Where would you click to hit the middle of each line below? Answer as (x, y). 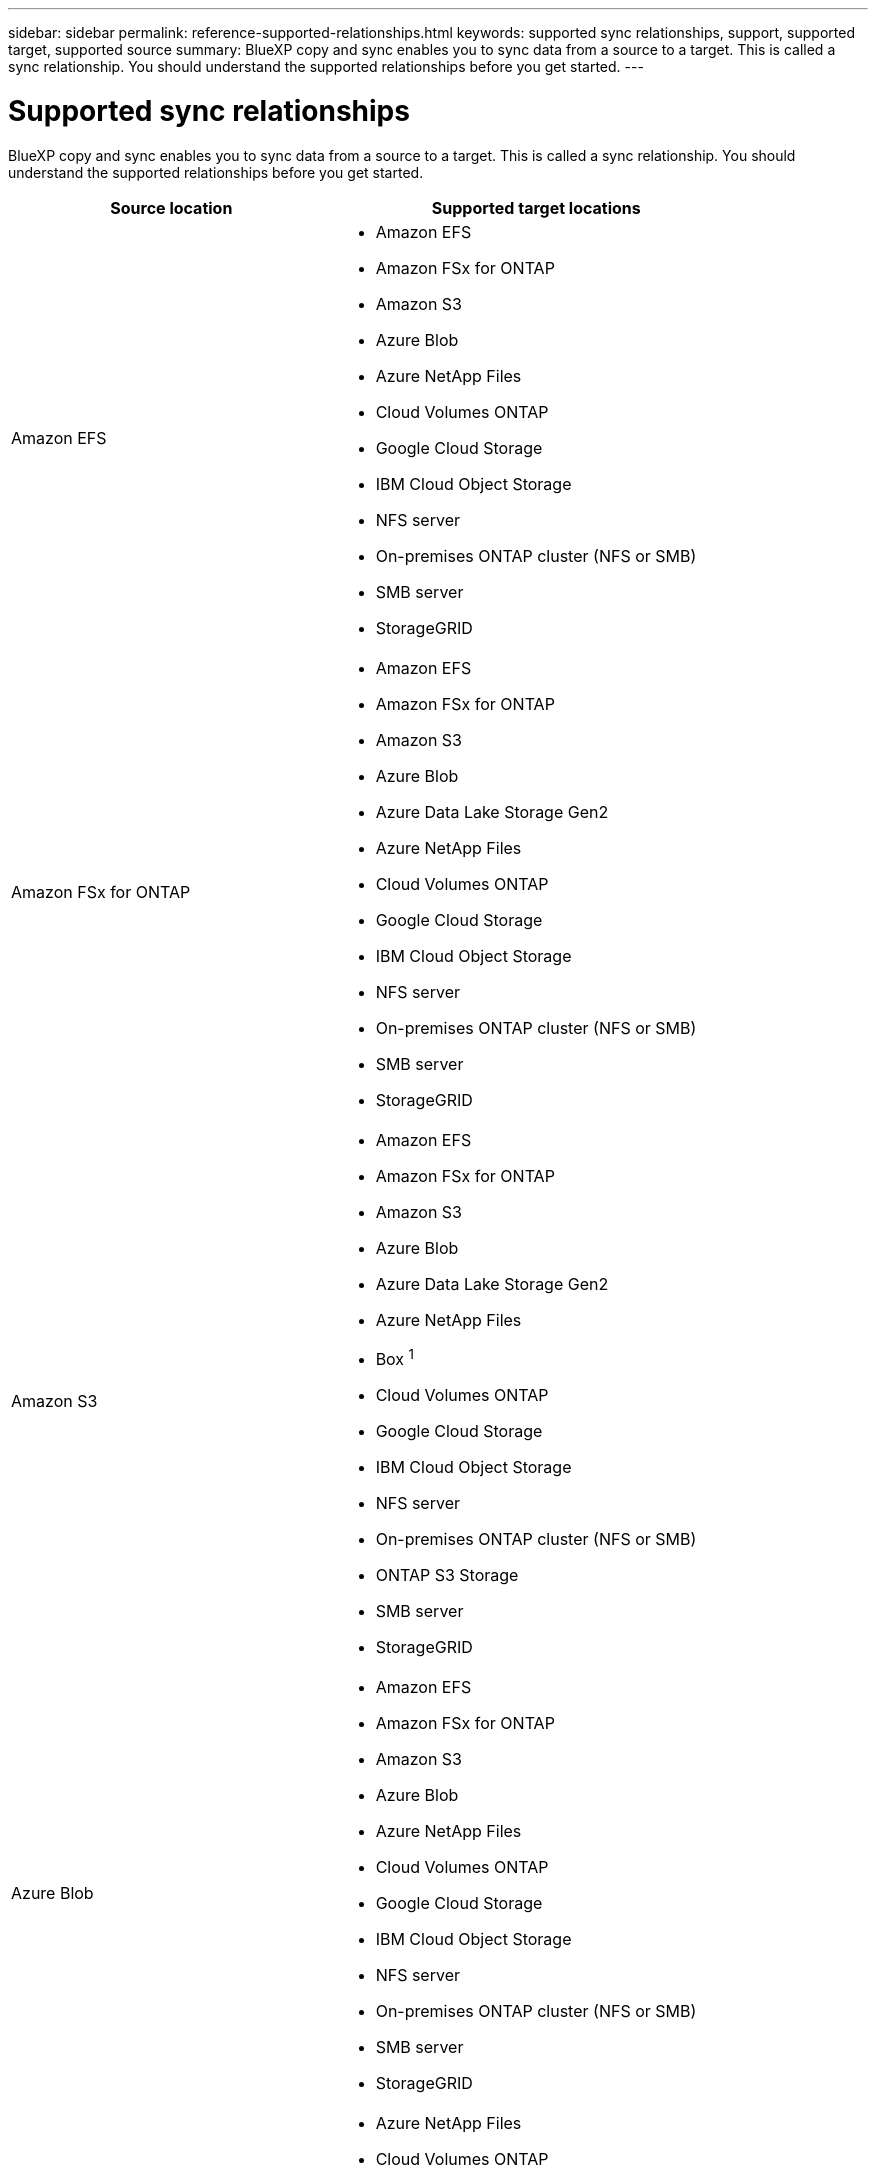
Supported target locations (536, 207)
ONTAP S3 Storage (447, 1574)
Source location (171, 207)
